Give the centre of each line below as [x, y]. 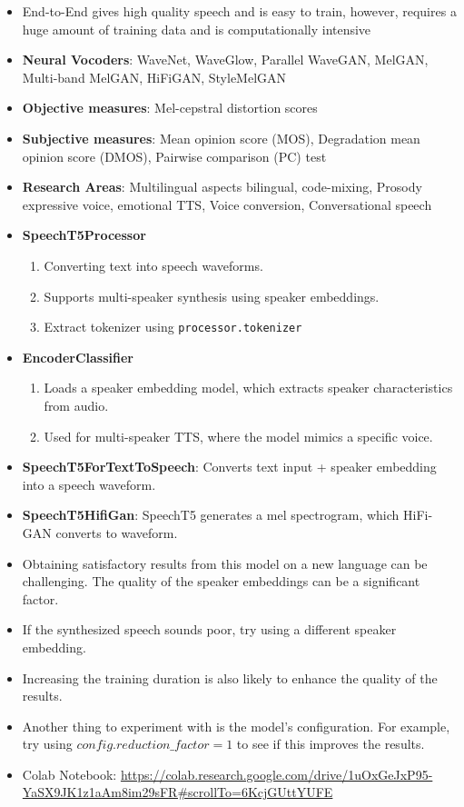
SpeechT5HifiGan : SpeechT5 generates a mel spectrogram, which [211, 515]
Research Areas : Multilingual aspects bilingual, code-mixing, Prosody [222, 187]
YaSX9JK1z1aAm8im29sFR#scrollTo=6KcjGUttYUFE [178, 792]
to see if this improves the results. [331, 744]
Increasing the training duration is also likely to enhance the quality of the [230, 677]
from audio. [76, 405]
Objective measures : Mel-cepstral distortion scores [170, 108]
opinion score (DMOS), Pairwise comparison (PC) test [174, 156]
